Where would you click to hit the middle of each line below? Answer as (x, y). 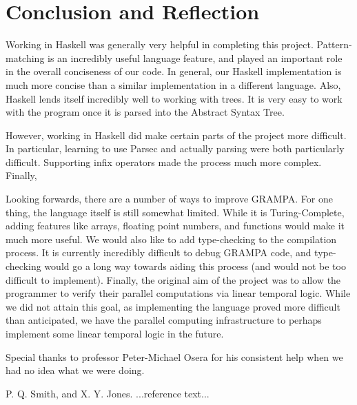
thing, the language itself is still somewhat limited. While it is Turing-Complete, (175, 212)
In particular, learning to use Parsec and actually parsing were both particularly (175, 148)
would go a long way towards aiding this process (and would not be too (195, 266)
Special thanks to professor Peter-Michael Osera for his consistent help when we (174, 356)
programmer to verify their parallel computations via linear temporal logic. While (178, 293)
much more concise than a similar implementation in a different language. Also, (173, 84)
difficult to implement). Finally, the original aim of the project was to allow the (173, 279)
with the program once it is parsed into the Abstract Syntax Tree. (145, 112)
